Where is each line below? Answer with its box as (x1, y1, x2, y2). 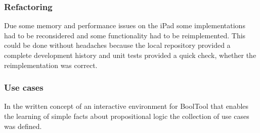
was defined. (4, 120, 42, 131)
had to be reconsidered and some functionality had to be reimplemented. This (4, 30, 246, 40)
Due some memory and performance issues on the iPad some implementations (4, 20, 245, 31)
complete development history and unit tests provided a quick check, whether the (4, 50, 256, 60)
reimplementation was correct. (4, 59, 98, 70)
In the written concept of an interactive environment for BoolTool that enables (4, 101, 249, 111)
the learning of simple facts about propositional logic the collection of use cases (4, 111, 249, 121)
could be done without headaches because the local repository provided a (4, 40, 231, 50)
